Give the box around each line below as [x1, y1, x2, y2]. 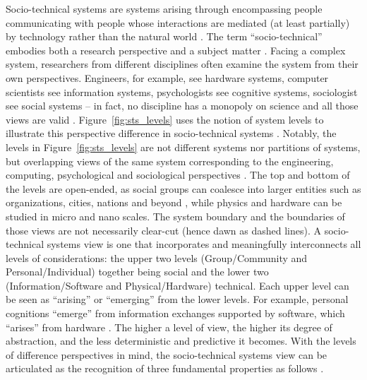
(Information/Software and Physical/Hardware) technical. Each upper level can [6, 278, 349, 292]
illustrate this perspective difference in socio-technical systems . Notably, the [6, 126, 337, 141]
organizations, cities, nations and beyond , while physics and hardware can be [6, 195, 342, 210]
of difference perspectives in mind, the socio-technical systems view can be [6, 347, 327, 362]
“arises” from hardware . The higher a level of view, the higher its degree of [6, 319, 332, 334]
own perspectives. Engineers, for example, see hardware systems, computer [6, 70, 329, 85]
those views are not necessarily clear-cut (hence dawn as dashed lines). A [6, 222, 322, 237]
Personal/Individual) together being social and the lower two [6, 264, 269, 279]
